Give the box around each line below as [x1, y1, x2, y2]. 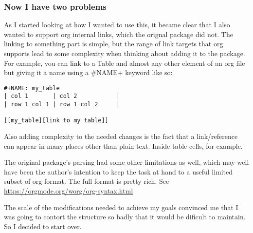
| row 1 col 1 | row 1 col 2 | [4, 101, 119, 108]
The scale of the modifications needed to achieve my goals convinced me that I [4, 202, 238, 212]
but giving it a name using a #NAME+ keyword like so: [4, 67, 173, 78]
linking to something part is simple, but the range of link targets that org [4, 39, 223, 49]
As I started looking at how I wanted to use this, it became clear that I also [4, 19, 230, 30]
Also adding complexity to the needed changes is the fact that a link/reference [4, 131, 238, 141]
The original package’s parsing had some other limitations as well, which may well [4, 157, 249, 167]
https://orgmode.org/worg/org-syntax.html [4, 186, 133, 196]
